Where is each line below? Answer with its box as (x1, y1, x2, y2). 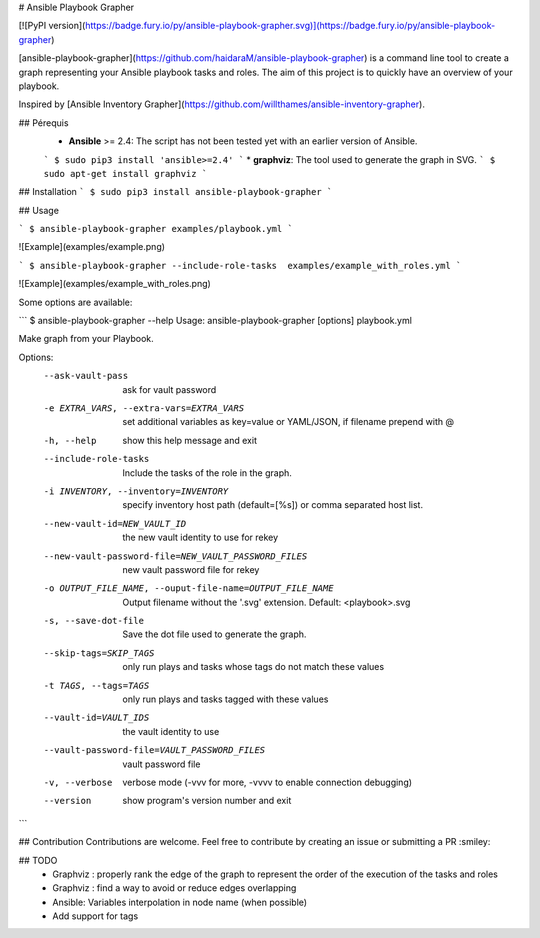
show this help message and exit (122, 434, 257, 446)
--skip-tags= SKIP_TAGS (43, 647, 155, 659)
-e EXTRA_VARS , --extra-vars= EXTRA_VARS (43, 402, 245, 414)
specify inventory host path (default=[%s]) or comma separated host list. (122, 499, 424, 511)
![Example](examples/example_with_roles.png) (18, 278, 212, 290)
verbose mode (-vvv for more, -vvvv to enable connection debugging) (122, 776, 413, 788)
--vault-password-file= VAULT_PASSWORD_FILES (43, 745, 266, 756)
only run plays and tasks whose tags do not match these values (122, 661, 385, 673)
